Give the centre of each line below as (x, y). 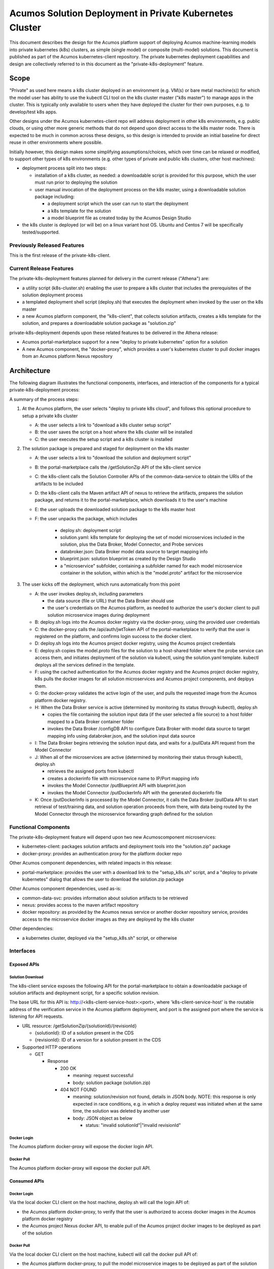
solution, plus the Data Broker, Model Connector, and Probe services (132, 544)
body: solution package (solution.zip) (112, 1082)
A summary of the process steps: (44, 399)
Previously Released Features (47, 245)
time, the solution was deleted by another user (121, 1111)
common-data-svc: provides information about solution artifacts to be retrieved (105, 898)
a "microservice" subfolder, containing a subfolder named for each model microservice (151, 565)
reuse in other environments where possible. (56, 143)
